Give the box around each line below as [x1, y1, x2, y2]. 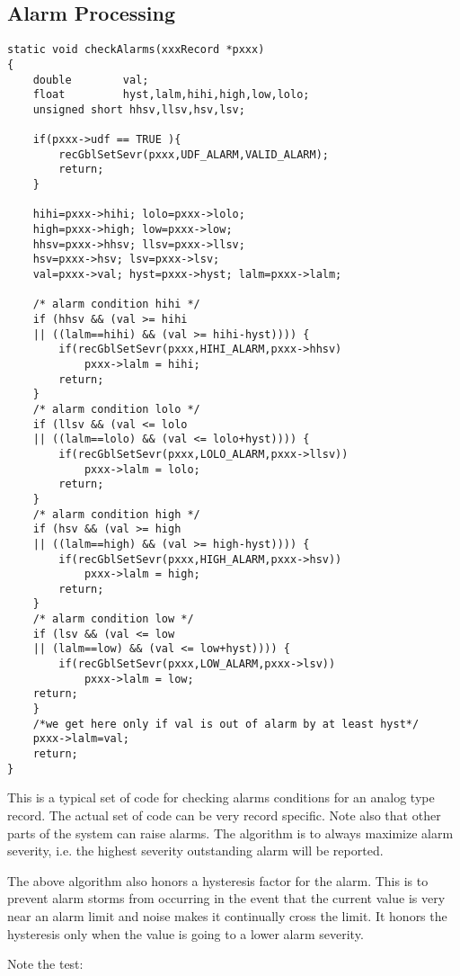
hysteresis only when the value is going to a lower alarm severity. [7, 924, 364, 943]
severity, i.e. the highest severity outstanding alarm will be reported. [7, 841, 384, 860]
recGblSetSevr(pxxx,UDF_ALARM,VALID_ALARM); [58, 148, 329, 161]
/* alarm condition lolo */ [32, 402, 200, 416]
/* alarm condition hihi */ [32, 298, 200, 311]
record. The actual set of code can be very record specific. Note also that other [7, 805, 441, 824]
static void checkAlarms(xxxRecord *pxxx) [7, 43, 265, 57]
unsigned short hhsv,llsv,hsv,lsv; [32, 103, 245, 116]
